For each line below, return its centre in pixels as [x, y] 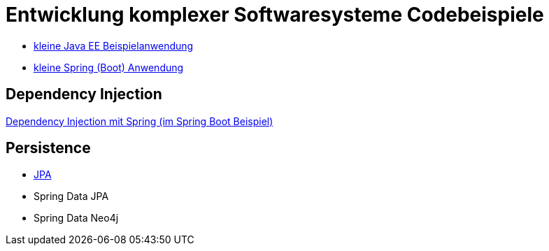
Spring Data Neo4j [76, 218]
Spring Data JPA [71, 196]
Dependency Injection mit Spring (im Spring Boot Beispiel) [140, 121]
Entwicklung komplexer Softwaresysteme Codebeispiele [275, 15]
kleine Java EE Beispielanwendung [114, 45]
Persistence [48, 148]
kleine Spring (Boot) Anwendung [109, 67]
